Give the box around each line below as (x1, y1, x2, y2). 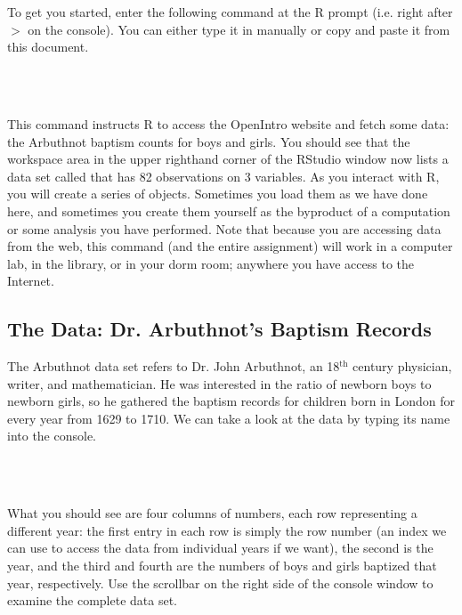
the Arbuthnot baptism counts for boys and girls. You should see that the (7, 132, 410, 150)
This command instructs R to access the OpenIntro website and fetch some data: (7, 114, 450, 133)
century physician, (353, 357, 452, 376)
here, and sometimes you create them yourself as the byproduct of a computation (7, 201, 450, 220)
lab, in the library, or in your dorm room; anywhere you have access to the (7, 254, 414, 272)
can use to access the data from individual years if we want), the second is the (7, 538, 434, 557)
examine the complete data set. (7, 591, 177, 610)
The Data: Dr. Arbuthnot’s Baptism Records (7, 315, 432, 343)
